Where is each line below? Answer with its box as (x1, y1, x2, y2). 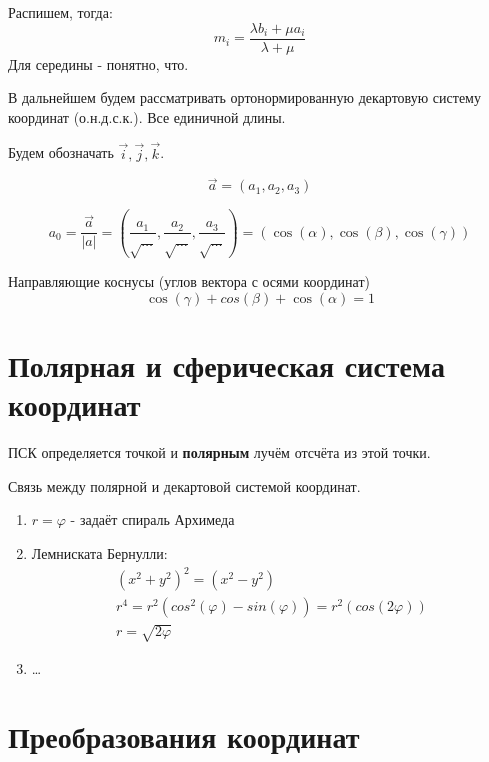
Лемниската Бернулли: (31, 542, 168, 563)
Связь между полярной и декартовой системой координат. (8, 475, 361, 496)
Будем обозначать (8, 142, 114, 163)
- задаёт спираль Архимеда (70, 509, 235, 530)
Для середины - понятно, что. (8, 53, 189, 74)
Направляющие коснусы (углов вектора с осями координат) (8, 271, 370, 292)
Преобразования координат (8, 716, 360, 757)
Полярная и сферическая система (8, 345, 445, 386)
